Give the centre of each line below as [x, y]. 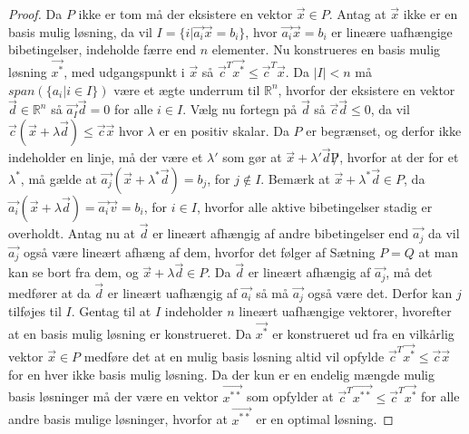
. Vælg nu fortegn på [240, 109]
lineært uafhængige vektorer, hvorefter [345, 311]
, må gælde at [59, 178]
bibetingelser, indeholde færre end [103, 49]
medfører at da [49, 292]
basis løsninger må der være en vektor [113, 396]
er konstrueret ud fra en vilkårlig [363, 334]
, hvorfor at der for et [399, 157]
